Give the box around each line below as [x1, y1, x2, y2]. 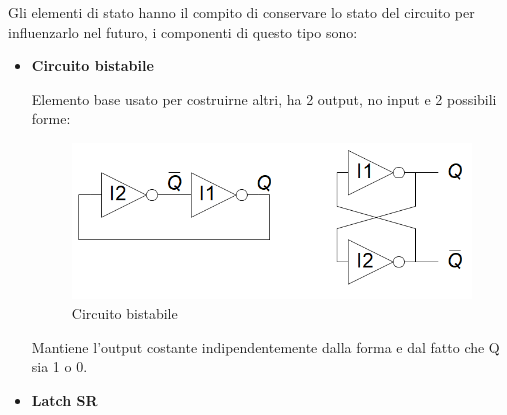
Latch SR [31, 389, 98, 410]
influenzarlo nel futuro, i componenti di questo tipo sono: [8, 21, 358, 42]
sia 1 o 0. [31, 356, 88, 377]
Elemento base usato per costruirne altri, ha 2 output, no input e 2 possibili [31, 88, 497, 109]
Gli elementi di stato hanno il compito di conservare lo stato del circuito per [8, 2, 475, 22]
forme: [31, 108, 71, 129]
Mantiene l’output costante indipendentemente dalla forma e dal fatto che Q [31, 336, 500, 357]
